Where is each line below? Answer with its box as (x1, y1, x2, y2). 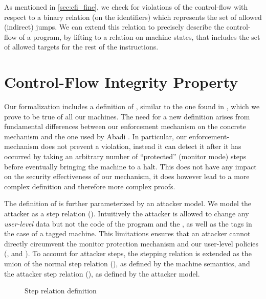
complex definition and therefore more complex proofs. (4, 181, 175, 191)
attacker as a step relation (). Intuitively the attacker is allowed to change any (4, 208, 249, 219)
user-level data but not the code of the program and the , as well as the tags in (4, 218, 252, 229)
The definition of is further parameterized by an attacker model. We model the (4, 198, 251, 209)
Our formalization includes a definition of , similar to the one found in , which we (4, 101, 260, 112)
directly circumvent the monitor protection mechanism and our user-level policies (4, 238, 259, 248)
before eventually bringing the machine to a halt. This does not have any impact (4, 161, 257, 171)
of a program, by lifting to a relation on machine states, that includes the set (19, 31, 260, 42)
